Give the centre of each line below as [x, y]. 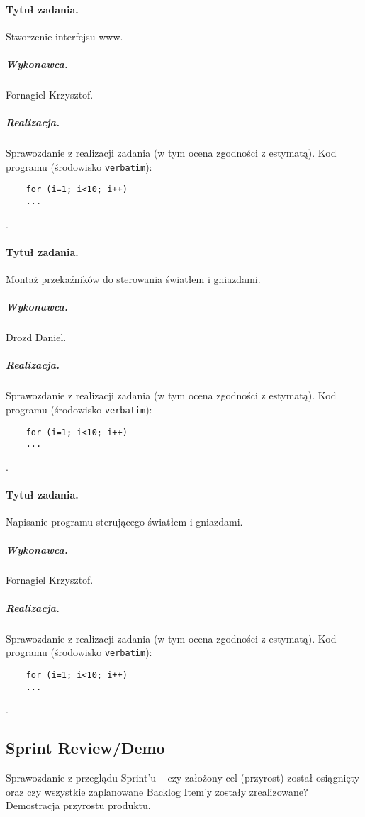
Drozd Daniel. [36, 337]
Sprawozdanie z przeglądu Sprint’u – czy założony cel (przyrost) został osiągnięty [183, 777]
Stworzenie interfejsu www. [64, 36]
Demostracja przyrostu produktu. [78, 805]
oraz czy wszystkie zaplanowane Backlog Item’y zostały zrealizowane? [157, 791]
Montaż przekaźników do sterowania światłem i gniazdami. [133, 279]
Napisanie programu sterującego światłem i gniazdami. [124, 522]
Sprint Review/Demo [85, 748]
